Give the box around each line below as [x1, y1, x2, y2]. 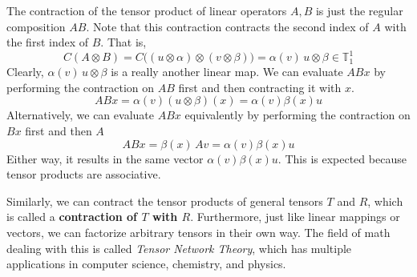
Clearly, [6, 63, 44, 80]
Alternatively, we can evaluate [6, 106, 154, 123]
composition [6, 18, 66, 34]
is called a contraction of [6, 208, 138, 225]
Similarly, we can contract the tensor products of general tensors [6, 192, 323, 209]
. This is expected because [277, 150, 407, 167]
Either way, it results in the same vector [6, 150, 204, 167]
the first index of [6, 34, 89, 50]
